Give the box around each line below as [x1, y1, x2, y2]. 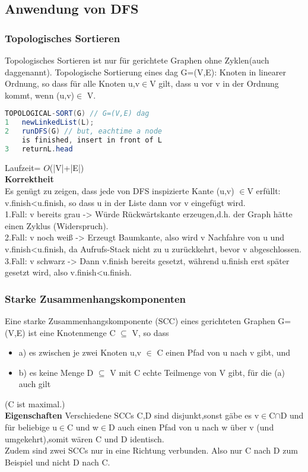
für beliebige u [5, 421, 57, 433]
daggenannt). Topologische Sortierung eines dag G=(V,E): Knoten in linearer [5, 65, 286, 78]
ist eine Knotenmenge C [28, 326, 116, 338]
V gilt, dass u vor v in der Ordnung [150, 77, 279, 90]
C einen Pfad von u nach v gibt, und [157, 346, 291, 359]
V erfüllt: [247, 184, 281, 197]
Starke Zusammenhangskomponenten [5, 291, 186, 306]
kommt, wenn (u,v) [5, 88, 75, 101]
